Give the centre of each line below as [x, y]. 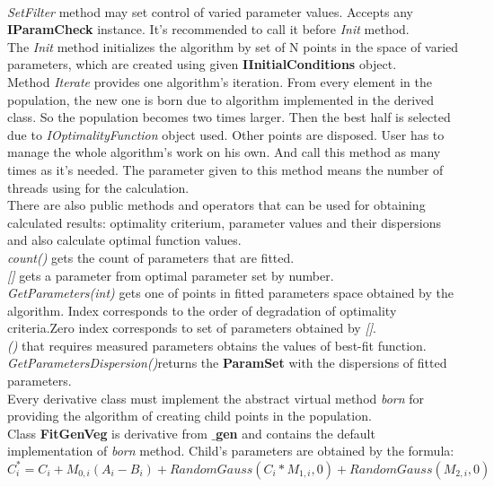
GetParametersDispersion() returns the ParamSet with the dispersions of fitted [227, 363]
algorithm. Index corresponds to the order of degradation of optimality [202, 310]
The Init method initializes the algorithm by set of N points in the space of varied [233, 46]
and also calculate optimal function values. [124, 240]
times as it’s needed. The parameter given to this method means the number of [225, 169]
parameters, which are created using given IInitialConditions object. [202, 64]
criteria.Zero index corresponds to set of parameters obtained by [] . [192, 328]
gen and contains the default [296, 433]
